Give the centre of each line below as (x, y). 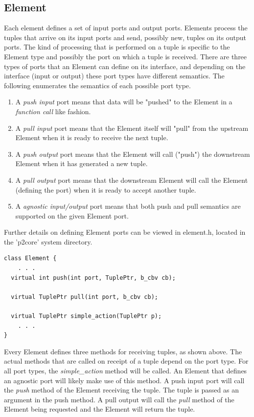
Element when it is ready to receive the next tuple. (92, 137)
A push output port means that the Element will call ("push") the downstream (133, 154)
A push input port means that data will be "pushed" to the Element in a (124, 102)
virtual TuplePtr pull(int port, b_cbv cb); (84, 297)
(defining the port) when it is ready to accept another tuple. (106, 189)
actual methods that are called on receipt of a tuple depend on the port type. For (126, 361)
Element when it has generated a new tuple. (81, 163)
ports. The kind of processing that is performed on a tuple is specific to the (117, 47)
